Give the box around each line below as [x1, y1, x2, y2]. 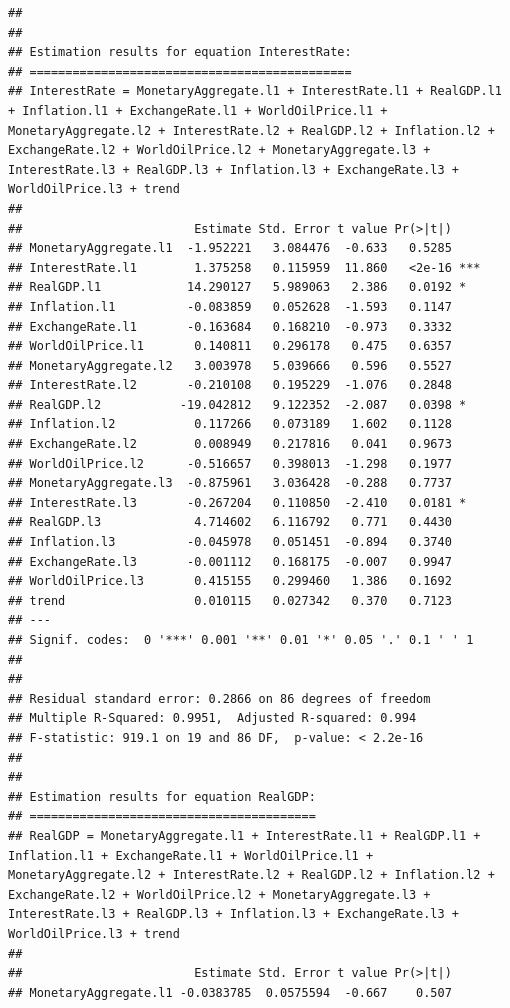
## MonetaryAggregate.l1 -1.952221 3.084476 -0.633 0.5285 [8, 241, 452, 256]
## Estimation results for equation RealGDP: [8, 789, 316, 804]
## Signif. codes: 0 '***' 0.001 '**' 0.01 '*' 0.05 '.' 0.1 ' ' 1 [8, 633, 474, 647]
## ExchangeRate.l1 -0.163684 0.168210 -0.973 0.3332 [8, 319, 452, 334]
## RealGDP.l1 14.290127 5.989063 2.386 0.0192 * [8, 280, 467, 295]
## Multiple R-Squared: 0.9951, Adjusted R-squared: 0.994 [8, 711, 417, 726]
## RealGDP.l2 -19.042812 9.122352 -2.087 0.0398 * [8, 397, 467, 412]
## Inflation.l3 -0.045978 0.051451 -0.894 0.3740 [8, 535, 452, 550]
